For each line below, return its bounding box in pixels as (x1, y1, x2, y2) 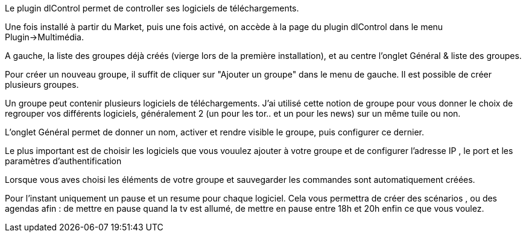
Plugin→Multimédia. (5, 32, 84, 42)
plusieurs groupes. (5, 79, 79, 90)
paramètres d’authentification (5, 156, 122, 166)
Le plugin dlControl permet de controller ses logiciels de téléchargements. (5, 3, 299, 13)
